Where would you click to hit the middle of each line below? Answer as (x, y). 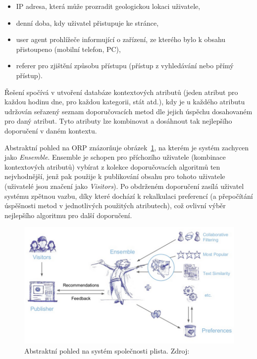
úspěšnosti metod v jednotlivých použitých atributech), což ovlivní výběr (115, 205)
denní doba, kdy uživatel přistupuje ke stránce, (87, 22)
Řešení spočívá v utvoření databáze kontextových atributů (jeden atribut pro (121, 92)
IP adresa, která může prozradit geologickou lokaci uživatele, (108, 6)
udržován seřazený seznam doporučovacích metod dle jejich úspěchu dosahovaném (128, 111)
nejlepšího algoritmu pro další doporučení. (68, 215)
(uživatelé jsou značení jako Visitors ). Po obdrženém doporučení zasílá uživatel (124, 186)
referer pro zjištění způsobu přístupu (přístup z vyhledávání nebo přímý (125, 66)
